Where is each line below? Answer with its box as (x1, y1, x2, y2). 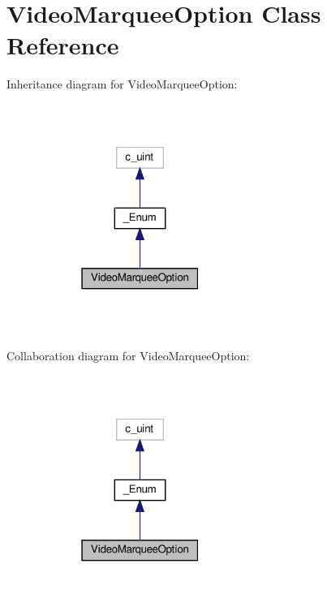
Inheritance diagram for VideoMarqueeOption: (6, 75, 238, 93)
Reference (6, 28, 119, 62)
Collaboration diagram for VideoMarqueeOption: (6, 347, 250, 364)
